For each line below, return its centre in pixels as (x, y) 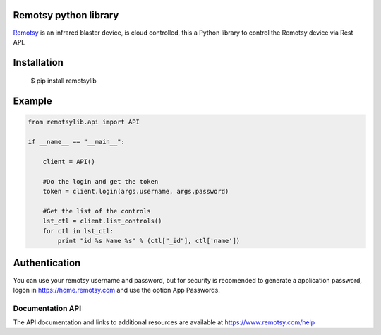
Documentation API (47, 308)
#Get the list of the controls (97, 211)
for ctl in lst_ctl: (78, 231)
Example (32, 101)
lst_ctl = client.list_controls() (102, 221)
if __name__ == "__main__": (76, 142)
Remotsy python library (66, 15)
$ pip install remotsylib (64, 81)
